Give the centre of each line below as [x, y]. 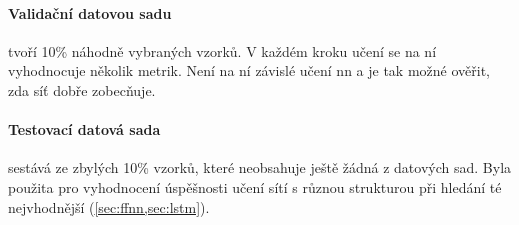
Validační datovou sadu [90, 12]
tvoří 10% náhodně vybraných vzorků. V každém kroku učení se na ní [222, 50]
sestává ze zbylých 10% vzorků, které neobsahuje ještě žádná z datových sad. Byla [260, 167]
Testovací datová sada [84, 129]
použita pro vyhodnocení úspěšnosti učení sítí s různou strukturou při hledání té [255, 186]
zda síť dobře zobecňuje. [82, 89]
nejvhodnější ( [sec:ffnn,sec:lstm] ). [109, 206]
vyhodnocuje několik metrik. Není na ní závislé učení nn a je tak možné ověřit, [249, 70]
